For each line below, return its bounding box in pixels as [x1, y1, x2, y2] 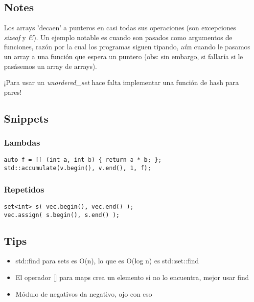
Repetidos [4, 183, 45, 195]
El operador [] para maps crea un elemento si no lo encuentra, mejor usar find [15, 272, 249, 282]
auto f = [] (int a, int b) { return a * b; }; [4, 156, 162, 164]
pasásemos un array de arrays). [4, 61, 97, 71]
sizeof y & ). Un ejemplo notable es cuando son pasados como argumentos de [4, 32, 232, 42]
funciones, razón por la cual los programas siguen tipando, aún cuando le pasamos [4, 42, 251, 52]
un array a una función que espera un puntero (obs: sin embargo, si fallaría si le [4, 51, 243, 61]
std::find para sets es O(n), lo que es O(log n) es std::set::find [15, 256, 199, 266]
